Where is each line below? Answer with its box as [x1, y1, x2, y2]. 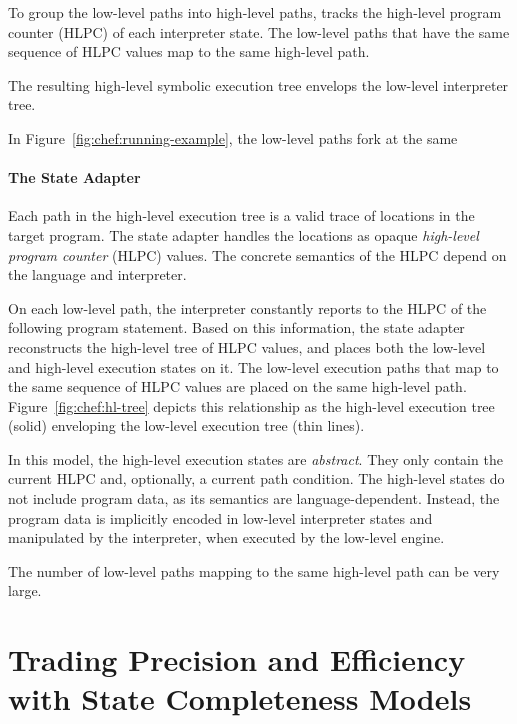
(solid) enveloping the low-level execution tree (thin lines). [8, 415, 365, 436]
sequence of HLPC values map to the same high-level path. [8, 41, 370, 62]
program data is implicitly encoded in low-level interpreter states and [8, 507, 433, 528]
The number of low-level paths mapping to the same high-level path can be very [8, 560, 500, 581]
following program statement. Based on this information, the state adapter [8, 317, 465, 338]
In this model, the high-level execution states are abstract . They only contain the [8, 448, 503, 469]
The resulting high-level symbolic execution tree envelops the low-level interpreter [8, 74, 509, 95]
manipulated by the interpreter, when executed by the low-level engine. [8, 527, 445, 548]
